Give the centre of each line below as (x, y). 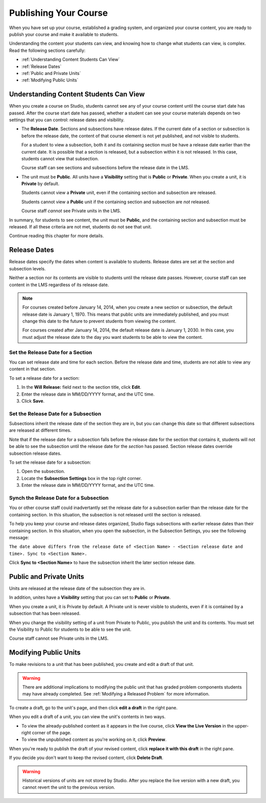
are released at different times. (40, 430)
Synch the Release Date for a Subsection (59, 498)
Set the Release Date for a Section (50, 352)
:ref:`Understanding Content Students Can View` (71, 60)
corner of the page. (52, 732)
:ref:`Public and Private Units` (51, 73)
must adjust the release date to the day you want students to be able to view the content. (113, 337)
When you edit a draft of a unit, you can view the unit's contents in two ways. (87, 717)
